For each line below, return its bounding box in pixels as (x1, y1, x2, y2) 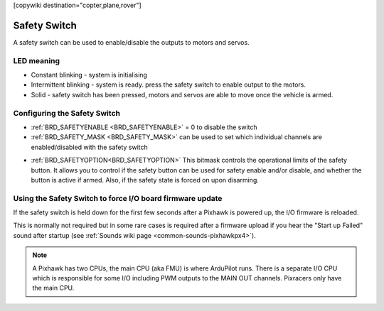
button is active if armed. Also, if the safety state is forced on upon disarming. (31, 175, 260, 184)
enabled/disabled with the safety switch (31, 143, 149, 151)
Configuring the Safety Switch (13, 108, 121, 118)
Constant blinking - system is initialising (31, 71, 147, 80)
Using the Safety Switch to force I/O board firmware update (13, 193, 223, 203)
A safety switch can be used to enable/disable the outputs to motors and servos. (13, 38, 250, 46)
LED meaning (13, 55, 60, 65)
